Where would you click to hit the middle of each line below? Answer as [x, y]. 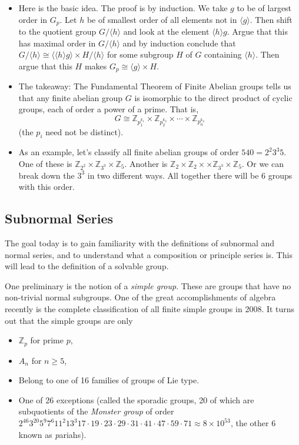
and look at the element [166, 31]
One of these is [45, 163]
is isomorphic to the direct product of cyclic [213, 97]
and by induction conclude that [179, 43]
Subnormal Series [59, 218]
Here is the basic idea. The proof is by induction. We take [123, 8]
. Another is [146, 163]
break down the [46, 175]
